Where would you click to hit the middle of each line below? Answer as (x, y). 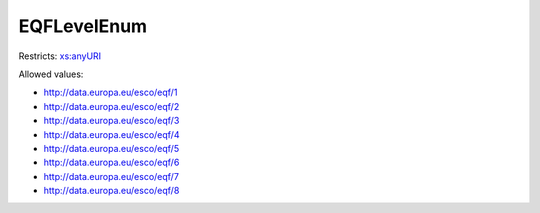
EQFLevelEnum (83, 26)
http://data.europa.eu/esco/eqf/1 (110, 92)
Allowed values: (51, 74)
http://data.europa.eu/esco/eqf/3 (111, 121)
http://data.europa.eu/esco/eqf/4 (111, 134)
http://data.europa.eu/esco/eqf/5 (111, 148)
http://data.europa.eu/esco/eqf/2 (111, 106)
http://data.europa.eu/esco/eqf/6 (111, 162)
